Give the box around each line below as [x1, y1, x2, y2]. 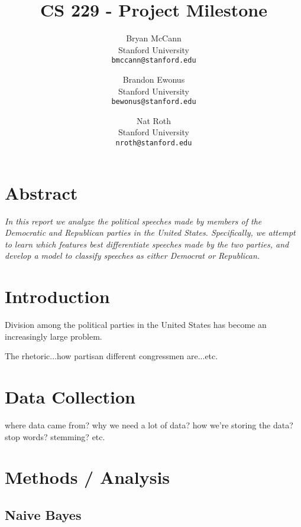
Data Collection [5, 385, 135, 409]
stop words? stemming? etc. [5, 430, 105, 443]
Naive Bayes [5, 505, 82, 523]
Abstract [5, 180, 78, 204]
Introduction [5, 284, 110, 308]
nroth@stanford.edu [115, 139, 192, 147]
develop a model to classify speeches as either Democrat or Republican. [5, 249, 260, 262]
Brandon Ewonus [122, 73, 185, 85]
